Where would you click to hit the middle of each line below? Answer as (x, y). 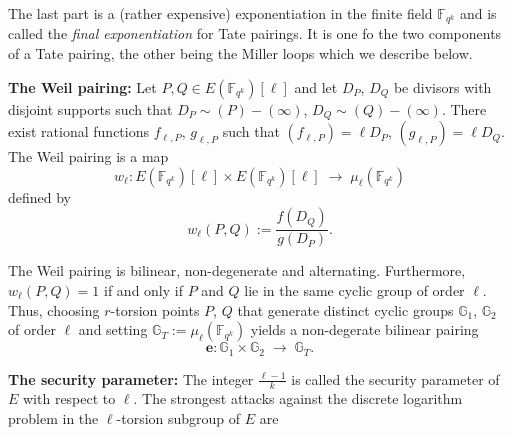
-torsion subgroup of (178, 417)
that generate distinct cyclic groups (345, 309)
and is (478, 13)
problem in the (53, 417)
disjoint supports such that (90, 108)
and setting (113, 329)
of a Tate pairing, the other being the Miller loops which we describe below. (240, 53)
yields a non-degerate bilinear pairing (364, 329)
